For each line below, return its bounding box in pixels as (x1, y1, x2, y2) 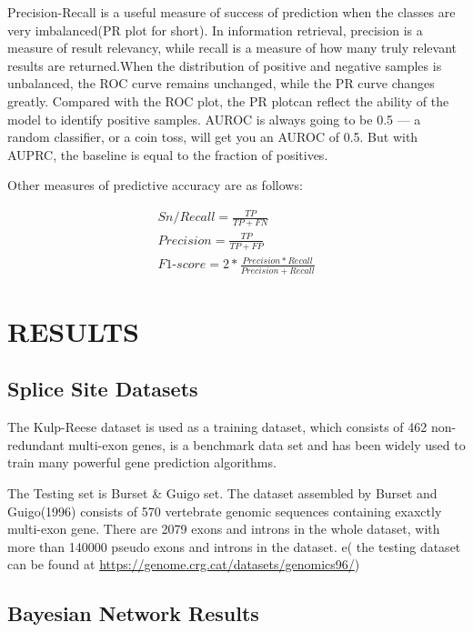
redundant (7, 435, 65, 454)
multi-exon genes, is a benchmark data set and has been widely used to (68, 435, 466, 454)
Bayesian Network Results (7, 599, 259, 627)
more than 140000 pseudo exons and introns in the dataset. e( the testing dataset (7, 537, 461, 556)
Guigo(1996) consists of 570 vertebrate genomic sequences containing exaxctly (7, 501, 442, 520)
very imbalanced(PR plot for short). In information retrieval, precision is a (7, 20, 423, 39)
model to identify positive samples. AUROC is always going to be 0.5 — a (7, 109, 421, 128)
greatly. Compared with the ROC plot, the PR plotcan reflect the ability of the (7, 91, 449, 110)
